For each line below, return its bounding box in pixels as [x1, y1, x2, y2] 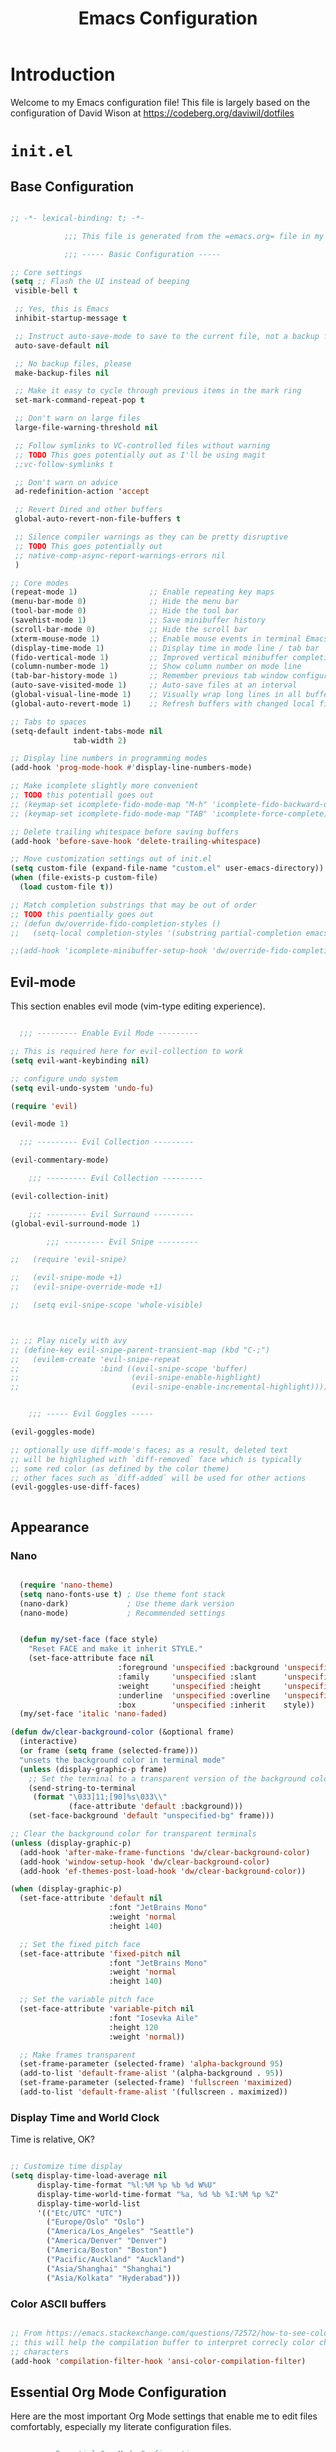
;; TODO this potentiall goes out [10, 790, 155, 801]
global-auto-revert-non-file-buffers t [14, 514, 182, 524]
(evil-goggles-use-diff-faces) [10, 1482, 141, 1492]
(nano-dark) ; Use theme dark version [19, 1598, 235, 1609]
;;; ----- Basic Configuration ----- [63, 249, 222, 259]
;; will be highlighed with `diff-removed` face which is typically [10, 1454, 302, 1464]
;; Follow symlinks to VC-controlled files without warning [14, 440, 271, 451]
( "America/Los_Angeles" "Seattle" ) [46, 2227, 195, 2237]
